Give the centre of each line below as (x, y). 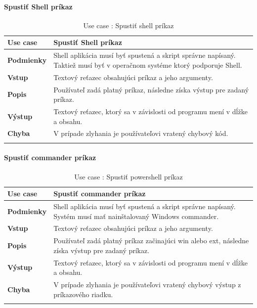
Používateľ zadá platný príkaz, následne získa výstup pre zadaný (151, 89)
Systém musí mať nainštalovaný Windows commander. (136, 216)
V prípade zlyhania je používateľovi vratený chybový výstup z (147, 285)
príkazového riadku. (83, 294)
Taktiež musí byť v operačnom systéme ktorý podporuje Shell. (148, 65)
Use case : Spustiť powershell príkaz (128, 176)
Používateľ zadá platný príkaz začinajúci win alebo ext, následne (151, 241)
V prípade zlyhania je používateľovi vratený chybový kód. (141, 133)
